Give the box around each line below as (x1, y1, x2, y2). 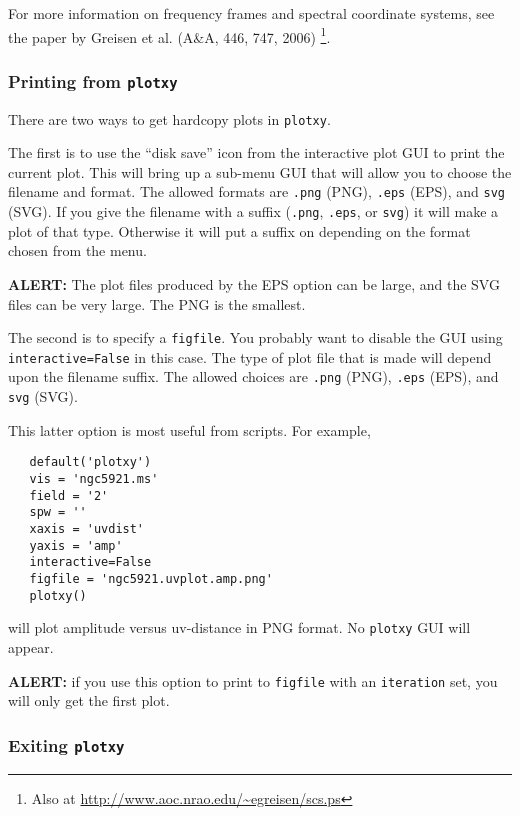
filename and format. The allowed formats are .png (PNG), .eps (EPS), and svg (8, 181, 505, 202)
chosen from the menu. (8, 240, 147, 261)
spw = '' (29, 505, 87, 520)
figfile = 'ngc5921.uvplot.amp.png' (29, 571, 273, 586)
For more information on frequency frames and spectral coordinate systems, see (8, 3, 495, 23)
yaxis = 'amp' (29, 538, 123, 553)
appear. (8, 636, 54, 657)
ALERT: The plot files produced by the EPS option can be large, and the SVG (8, 273, 500, 294)
